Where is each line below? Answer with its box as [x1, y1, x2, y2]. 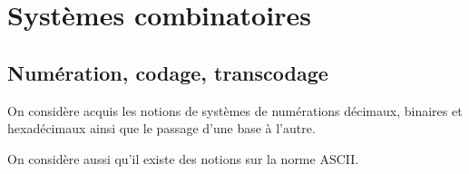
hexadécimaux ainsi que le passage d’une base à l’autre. [7, 119, 316, 138]
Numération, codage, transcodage [7, 58, 328, 86]
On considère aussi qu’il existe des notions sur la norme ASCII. [7, 149, 359, 168]
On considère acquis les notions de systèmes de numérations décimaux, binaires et [7, 101, 463, 120]
